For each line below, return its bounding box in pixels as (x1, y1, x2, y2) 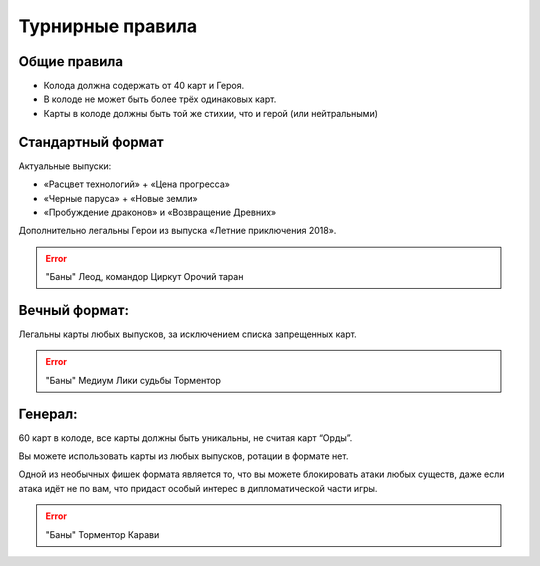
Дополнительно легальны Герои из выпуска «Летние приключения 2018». (18, 225, 337, 237)
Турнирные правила (18, 15, 198, 37)
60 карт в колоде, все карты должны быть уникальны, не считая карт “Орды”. (18, 431, 353, 444)
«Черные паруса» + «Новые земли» (43, 192, 199, 204)
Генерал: (18, 405, 78, 422)
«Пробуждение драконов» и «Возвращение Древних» (43, 206, 277, 218)
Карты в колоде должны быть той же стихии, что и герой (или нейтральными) (43, 107, 379, 119)
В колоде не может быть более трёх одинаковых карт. (43, 93, 277, 105)
